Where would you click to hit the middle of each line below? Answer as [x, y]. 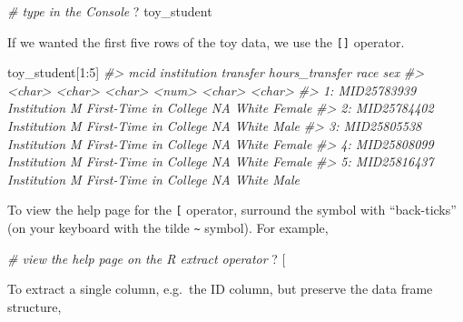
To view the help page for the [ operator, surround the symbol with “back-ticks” [232, 210]
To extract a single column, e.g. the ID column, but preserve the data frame [220, 289]
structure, [34, 306]
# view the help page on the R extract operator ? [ [147, 258]
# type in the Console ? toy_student [110, 11]
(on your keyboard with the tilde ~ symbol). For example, [168, 228]
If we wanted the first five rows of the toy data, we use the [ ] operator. [206, 41]
